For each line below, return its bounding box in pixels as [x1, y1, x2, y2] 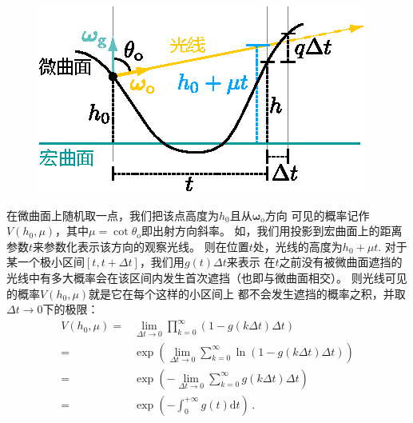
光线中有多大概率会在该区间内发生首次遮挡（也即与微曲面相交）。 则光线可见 [6, 269, 407, 285]
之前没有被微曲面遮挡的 [279, 253, 403, 270]
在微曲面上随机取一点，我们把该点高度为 [6, 206, 219, 223]
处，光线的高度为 [252, 237, 343, 254]
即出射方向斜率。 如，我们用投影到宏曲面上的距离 [141, 222, 403, 239]
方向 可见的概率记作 [264, 206, 370, 223]
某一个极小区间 [6, 253, 85, 270]
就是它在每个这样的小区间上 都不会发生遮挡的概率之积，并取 [89, 285, 406, 301]
